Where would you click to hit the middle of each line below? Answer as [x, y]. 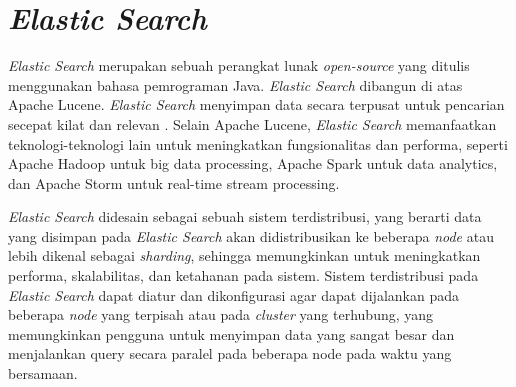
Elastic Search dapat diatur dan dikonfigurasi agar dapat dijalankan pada [233, 294]
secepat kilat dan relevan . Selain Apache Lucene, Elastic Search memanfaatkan [252, 123]
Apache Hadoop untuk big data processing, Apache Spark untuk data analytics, [253, 163]
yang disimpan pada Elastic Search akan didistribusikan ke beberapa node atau [251, 235]
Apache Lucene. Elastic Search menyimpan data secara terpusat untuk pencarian [256, 104]
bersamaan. [43, 373]
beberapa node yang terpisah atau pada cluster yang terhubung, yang [221, 314]
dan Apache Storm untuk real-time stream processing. [174, 182]
